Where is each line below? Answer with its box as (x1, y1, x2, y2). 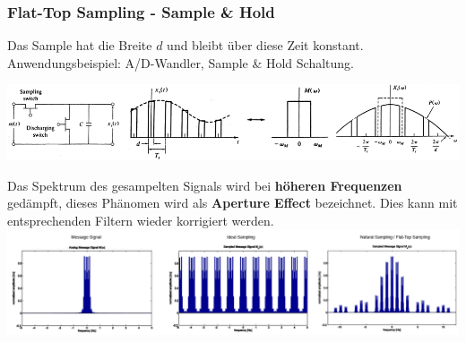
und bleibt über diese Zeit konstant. (167, 36, 364, 55)
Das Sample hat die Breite (7, 36, 152, 55)
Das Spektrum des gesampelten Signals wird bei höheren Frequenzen (7, 175, 402, 194)
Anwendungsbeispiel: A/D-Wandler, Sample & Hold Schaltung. (7, 53, 355, 72)
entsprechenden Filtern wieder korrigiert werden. (7, 210, 274, 229)
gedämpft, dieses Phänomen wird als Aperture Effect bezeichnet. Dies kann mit (7, 193, 458, 212)
